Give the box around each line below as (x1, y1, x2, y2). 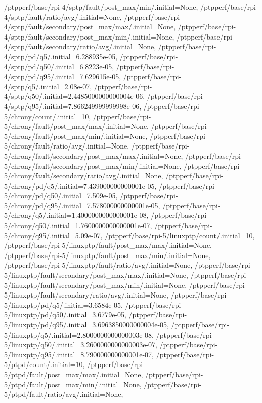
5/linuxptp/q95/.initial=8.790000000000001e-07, (4, 349, 154, 359)
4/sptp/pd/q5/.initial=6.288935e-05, (4, 51, 118, 61)
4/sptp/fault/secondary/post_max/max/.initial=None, (4, 21, 176, 32)
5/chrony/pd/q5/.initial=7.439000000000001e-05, (4, 180, 157, 191)
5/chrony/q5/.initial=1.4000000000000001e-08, (4, 210, 149, 221)
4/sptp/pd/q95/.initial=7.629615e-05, (4, 71, 121, 82)
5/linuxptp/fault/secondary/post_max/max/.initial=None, (4, 270, 188, 280)
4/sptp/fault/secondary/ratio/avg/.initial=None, (4, 41, 156, 52)
